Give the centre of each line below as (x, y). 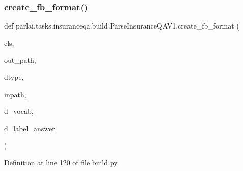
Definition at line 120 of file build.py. (62, 162)
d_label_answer (30, 128)
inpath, (15, 94)
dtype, (14, 77)
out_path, (20, 60)
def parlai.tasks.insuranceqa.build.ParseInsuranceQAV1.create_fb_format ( (122, 26)
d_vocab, (19, 111)
